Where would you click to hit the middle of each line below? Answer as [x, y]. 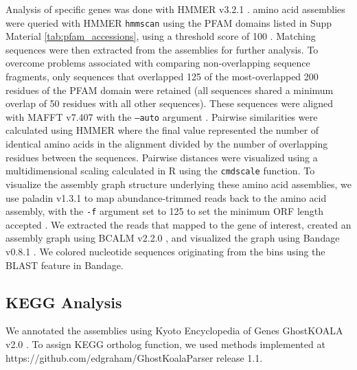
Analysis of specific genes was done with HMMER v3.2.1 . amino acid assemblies [175, 9]
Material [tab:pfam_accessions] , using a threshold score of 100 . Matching [161, 36]
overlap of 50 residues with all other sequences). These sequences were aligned [170, 103]
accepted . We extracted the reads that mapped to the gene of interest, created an [178, 224]
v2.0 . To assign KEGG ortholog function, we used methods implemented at [165, 344]
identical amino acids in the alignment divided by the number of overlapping [167, 144]
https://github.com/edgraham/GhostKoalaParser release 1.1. [134, 357]
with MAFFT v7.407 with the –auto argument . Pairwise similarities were [162, 116]
